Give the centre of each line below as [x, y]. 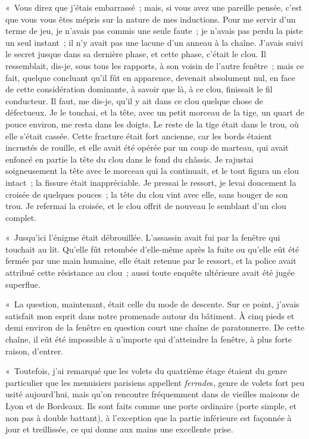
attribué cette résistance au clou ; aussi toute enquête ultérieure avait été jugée [150, 273]
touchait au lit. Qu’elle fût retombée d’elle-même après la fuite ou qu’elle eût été [152, 249]
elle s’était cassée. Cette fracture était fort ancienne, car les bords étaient [139, 136]
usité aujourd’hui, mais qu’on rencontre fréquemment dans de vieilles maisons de [152, 394]
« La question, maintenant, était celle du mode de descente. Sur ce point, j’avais [152, 304]
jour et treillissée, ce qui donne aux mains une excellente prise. [119, 429]
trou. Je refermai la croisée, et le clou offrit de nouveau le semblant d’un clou [146, 206]
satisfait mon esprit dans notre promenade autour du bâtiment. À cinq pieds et [150, 315]
